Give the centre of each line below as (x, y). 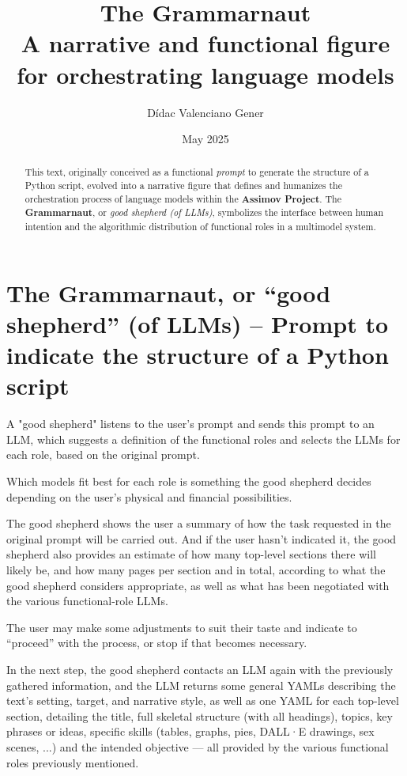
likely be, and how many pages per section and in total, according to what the (196, 570)
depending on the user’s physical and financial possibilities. (149, 496)
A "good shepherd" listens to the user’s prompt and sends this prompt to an (190, 424)
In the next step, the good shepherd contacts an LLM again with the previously (200, 669)
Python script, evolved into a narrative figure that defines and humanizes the (183, 185)
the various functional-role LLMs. (87, 601)
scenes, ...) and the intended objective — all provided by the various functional (198, 746)
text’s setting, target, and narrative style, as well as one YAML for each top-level (203, 700)
